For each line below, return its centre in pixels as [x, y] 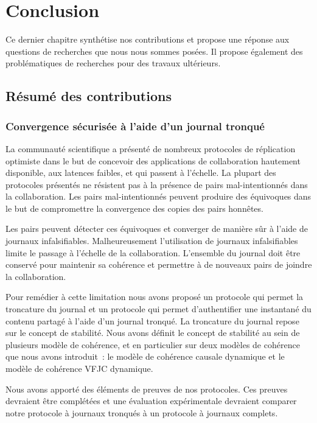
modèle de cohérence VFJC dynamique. [79, 368]
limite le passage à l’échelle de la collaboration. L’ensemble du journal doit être [153, 252]
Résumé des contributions [89, 96]
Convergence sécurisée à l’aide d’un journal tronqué [135, 126]
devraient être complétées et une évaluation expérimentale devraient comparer [151, 401]
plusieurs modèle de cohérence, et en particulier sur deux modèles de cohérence [153, 344]
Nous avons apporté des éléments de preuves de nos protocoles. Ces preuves [147, 389]
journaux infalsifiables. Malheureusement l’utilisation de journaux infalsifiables [152, 241]
